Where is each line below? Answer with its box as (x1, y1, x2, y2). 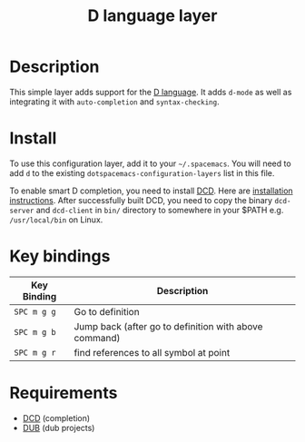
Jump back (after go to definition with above (74, 319, 263, 332)
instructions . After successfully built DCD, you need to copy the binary (9, 194, 273, 205)
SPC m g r (14, 347, 56, 358)
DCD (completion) (22, 412, 91, 423)
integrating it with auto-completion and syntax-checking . (9, 96, 220, 107)
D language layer (87, 5, 218, 26)
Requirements (9, 383, 118, 403)
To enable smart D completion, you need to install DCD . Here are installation (9, 185, 293, 196)
